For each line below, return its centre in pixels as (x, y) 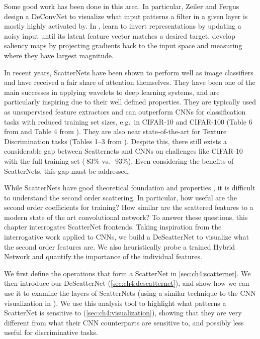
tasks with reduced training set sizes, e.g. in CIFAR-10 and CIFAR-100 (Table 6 (128, 121)
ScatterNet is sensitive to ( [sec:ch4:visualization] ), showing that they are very (123, 313)
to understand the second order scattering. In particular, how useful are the (120, 197)
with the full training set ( (45, 160)
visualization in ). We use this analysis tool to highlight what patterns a (115, 303)
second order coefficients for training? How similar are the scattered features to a (129, 207)
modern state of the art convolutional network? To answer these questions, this (126, 217)
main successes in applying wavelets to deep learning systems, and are (112, 92)
